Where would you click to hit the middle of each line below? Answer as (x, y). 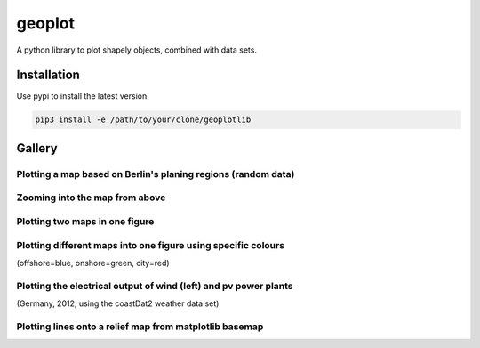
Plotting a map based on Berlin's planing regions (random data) (156, 174)
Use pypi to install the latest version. (83, 96)
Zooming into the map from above (91, 198)
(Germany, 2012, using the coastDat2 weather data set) (118, 303)
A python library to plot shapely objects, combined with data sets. (137, 50)
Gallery (37, 148)
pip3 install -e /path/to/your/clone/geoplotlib (143, 120)
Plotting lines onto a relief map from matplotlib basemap (140, 327)
